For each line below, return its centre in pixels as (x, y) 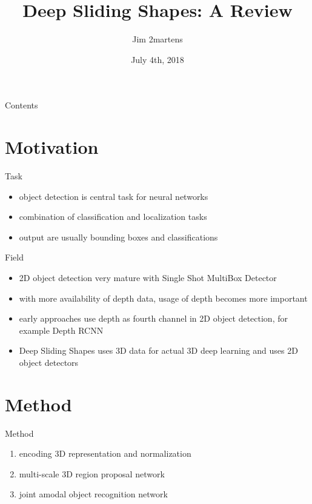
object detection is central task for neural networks (114, 196)
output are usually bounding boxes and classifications (118, 237)
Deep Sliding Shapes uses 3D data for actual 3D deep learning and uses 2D (158, 350)
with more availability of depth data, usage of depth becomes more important (163, 298)
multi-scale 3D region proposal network (92, 473)
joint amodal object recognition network (93, 494)
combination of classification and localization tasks (113, 217)
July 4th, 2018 (158, 59)
